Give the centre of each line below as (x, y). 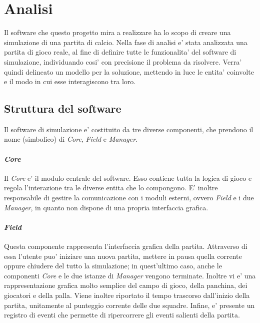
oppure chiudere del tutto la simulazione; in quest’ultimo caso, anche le (113, 266)
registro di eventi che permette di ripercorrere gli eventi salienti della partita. (122, 315)
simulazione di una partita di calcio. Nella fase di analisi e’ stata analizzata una (126, 42)
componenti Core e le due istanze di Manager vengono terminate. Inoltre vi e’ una (130, 275)
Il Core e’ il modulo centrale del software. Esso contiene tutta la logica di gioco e (128, 178)
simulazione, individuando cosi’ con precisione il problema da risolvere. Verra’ (123, 61)
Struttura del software (63, 108)
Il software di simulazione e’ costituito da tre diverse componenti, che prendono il (129, 129)
